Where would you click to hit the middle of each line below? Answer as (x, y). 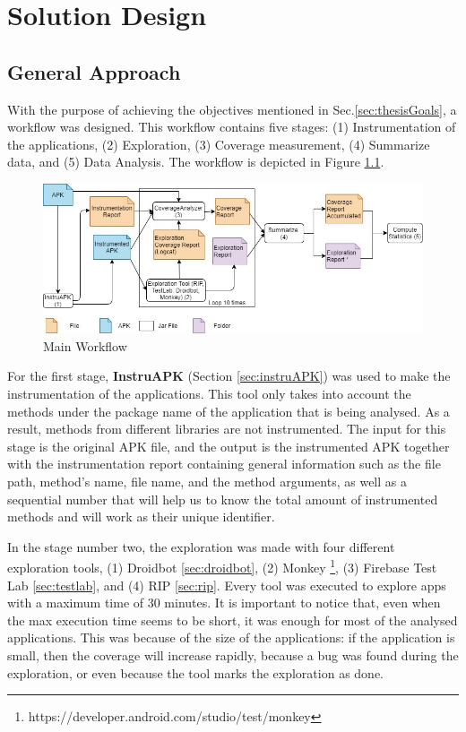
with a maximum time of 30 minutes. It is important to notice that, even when (224, 603)
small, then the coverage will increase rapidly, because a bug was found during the (233, 654)
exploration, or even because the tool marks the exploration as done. (195, 672)
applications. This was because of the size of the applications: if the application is (231, 637)
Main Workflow (85, 345)
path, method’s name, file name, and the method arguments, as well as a (207, 481)
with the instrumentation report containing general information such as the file (224, 464)
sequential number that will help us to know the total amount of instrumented (223, 499)
